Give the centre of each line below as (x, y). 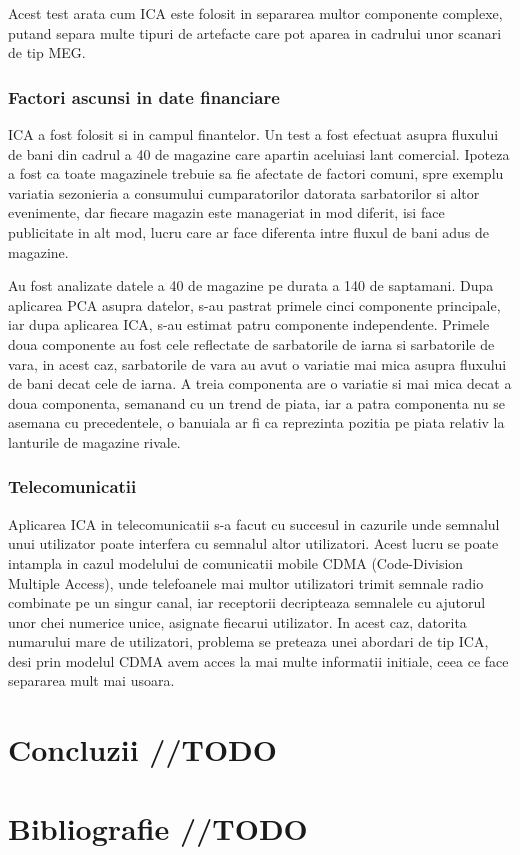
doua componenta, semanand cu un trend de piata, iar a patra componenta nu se (256, 402)
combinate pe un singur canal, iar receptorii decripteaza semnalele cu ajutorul (247, 602)
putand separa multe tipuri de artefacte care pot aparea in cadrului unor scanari (255, 32)
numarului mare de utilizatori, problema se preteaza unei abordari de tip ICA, (248, 641)
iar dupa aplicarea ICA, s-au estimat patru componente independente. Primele (249, 324)
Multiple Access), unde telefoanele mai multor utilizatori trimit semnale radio (246, 582)
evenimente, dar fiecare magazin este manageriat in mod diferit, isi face (226, 212)
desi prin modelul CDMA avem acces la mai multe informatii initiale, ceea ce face (258, 660)
